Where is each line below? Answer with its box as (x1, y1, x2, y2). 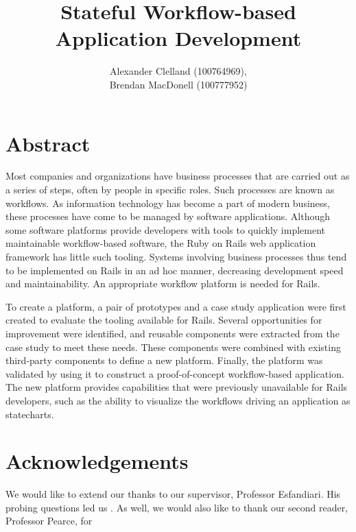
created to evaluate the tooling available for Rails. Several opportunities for (5, 313, 322, 327)
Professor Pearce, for (5, 513, 93, 528)
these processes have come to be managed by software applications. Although (5, 209, 330, 223)
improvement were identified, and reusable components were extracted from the (5, 326, 340, 340)
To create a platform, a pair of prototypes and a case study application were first (5, 299, 346, 313)
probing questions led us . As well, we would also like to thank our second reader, (5, 500, 348, 514)
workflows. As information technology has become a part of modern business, (5, 195, 330, 210)
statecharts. (5, 407, 54, 421)
